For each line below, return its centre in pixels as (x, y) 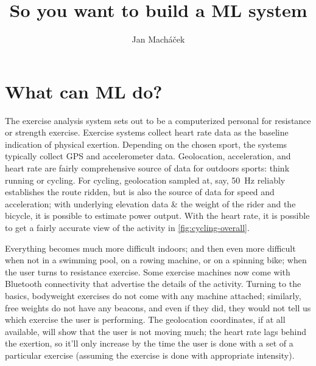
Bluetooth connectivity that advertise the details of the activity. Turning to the (153, 284)
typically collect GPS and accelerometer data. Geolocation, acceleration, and (148, 156)
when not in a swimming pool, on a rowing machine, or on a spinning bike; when (156, 260)
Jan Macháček (158, 39)
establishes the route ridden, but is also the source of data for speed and (140, 192)
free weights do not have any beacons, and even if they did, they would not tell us (158, 307)
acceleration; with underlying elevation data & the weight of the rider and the (150, 203)
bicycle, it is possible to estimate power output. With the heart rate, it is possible (157, 216)
